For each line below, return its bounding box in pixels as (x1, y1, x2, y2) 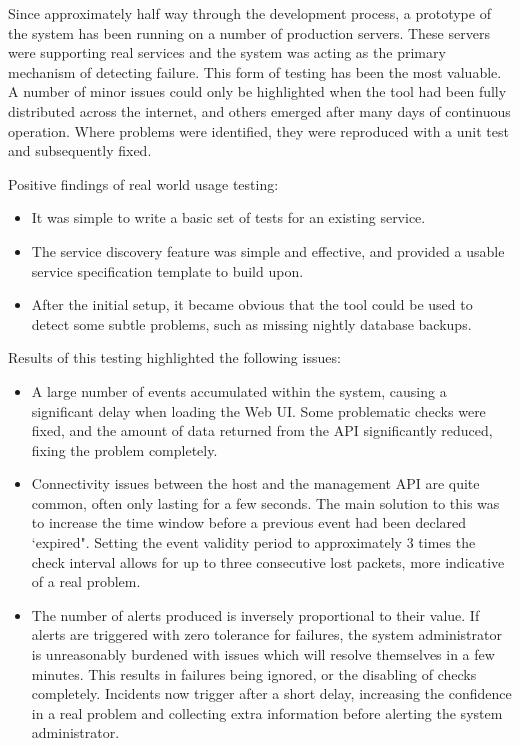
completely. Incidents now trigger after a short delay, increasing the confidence (31, 683, 512, 704)
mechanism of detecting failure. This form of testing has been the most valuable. (8, 61, 502, 82)
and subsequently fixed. (8, 140, 152, 161)
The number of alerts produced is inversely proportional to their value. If (31, 604, 480, 625)
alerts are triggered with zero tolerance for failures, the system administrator (31, 624, 502, 645)
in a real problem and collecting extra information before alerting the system (31, 702, 503, 723)
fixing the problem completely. (31, 439, 218, 460)
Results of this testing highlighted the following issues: (8, 347, 341, 368)
